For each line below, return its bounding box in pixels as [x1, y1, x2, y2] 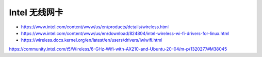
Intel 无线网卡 [9, 7, 64, 18]
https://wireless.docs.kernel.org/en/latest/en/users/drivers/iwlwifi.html [21, 37, 163, 43]
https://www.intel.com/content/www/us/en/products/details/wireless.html [21, 24, 169, 30]
